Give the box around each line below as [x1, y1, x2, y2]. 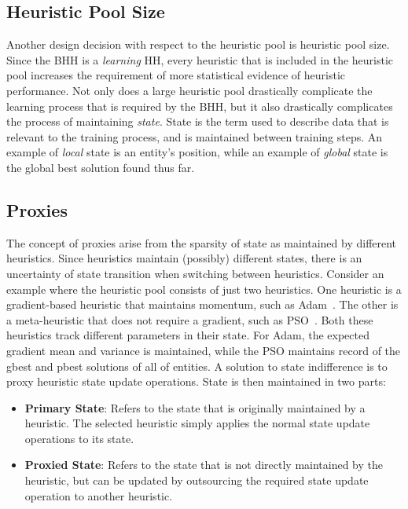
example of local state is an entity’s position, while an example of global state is [6, 144, 388, 160]
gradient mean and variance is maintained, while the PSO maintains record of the [6, 342, 401, 358]
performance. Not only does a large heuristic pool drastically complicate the [6, 82, 373, 98]
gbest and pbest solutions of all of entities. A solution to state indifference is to [6, 357, 388, 374]
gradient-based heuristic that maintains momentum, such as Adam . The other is [6, 296, 399, 313]
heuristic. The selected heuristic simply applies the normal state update [24, 415, 370, 431]
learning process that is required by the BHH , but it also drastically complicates [6, 97, 393, 114]
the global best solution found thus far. [6, 159, 195, 175]
